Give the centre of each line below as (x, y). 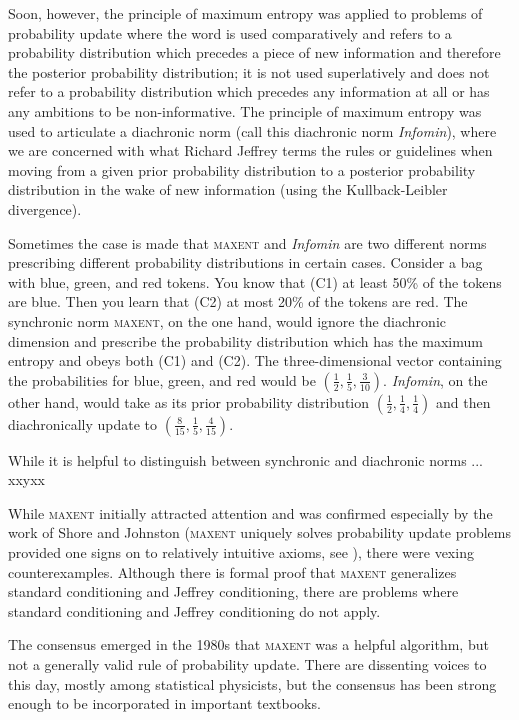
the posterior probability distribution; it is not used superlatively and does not (249, 71)
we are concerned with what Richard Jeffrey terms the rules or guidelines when (250, 150)
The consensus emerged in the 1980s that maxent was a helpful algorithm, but (248, 644)
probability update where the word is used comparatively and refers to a (230, 32)
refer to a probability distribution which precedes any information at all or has (249, 91)
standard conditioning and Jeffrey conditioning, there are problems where (233, 591)
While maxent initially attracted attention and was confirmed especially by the (250, 512)
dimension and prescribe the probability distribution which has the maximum (245, 340)
